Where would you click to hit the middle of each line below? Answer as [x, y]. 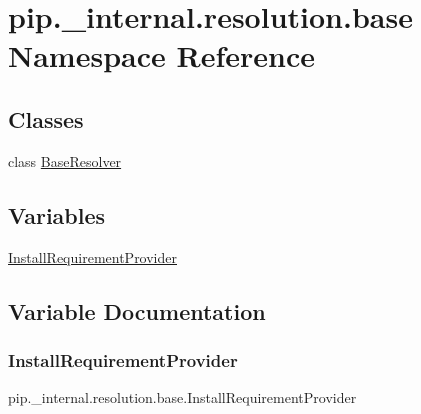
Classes [46, 118]
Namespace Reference [161, 55]
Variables [57, 214]
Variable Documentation [137, 310]
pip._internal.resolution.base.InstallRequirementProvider [182, 397]
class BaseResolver [65, 160]
